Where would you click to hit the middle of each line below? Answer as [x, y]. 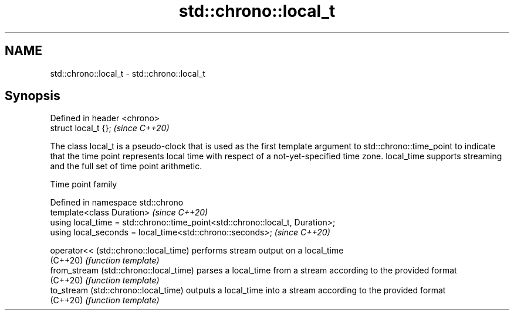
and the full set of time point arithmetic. [126, 166]
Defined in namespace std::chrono [117, 203]
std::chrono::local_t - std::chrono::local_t [128, 73]
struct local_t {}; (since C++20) [110, 128]
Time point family [84, 184]
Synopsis [33, 96]
